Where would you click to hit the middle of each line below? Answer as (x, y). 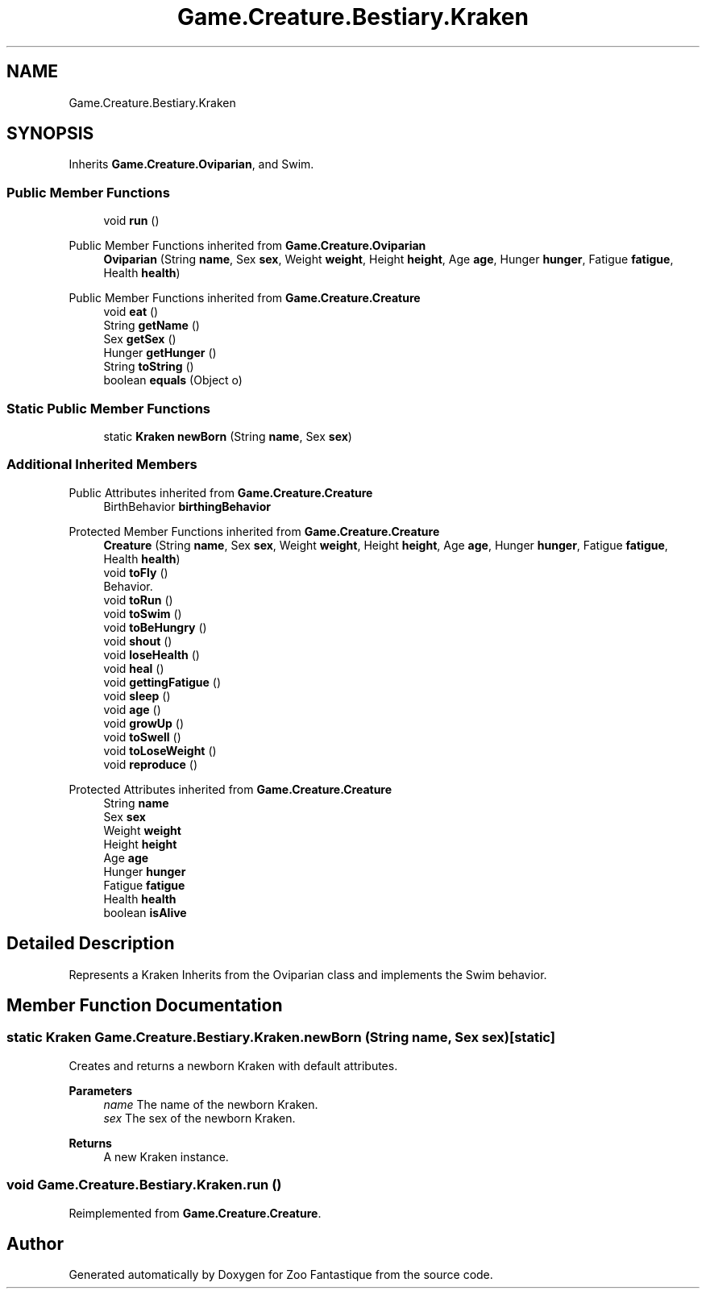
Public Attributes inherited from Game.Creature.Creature (221, 492)
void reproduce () (151, 764)
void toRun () (138, 600)
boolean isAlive (145, 912)
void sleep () (137, 695)
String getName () (152, 326)
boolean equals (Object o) (173, 380)
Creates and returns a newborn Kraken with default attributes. (233, 1065)
